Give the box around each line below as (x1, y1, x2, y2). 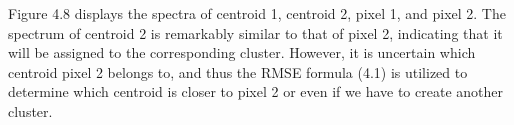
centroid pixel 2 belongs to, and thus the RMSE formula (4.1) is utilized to (8, 61, 468, 82)
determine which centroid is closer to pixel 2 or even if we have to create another (8, 81, 503, 102)
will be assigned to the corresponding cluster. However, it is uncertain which (8, 42, 476, 63)
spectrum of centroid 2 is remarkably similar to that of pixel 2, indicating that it (8, 22, 503, 43)
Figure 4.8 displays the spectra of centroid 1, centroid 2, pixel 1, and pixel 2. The (8, 3, 506, 23)
